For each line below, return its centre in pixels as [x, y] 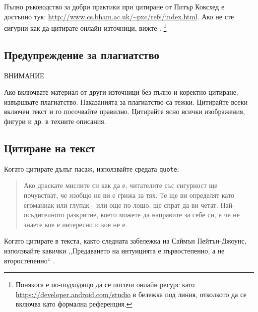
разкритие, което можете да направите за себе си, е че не [153, 215]
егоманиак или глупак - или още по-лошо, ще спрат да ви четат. [121, 205]
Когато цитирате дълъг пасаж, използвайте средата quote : [92, 168]
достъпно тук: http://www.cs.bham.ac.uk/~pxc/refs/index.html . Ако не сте [119, 16]
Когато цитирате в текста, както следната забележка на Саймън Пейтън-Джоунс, [125, 241]
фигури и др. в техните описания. [55, 121]
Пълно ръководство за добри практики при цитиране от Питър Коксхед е [114, 6]
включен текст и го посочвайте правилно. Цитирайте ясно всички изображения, [125, 111]
